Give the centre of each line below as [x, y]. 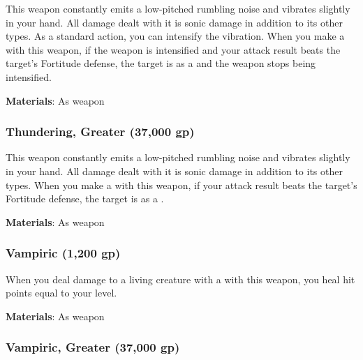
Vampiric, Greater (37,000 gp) [93, 347]
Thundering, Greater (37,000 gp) [100, 132]
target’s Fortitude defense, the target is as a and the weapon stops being [161, 63]
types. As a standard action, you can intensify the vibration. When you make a [175, 36]
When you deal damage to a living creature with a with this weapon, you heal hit [180, 279]
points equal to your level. [61, 293]
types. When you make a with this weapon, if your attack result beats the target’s [181, 185]
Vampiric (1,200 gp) [63, 253]
